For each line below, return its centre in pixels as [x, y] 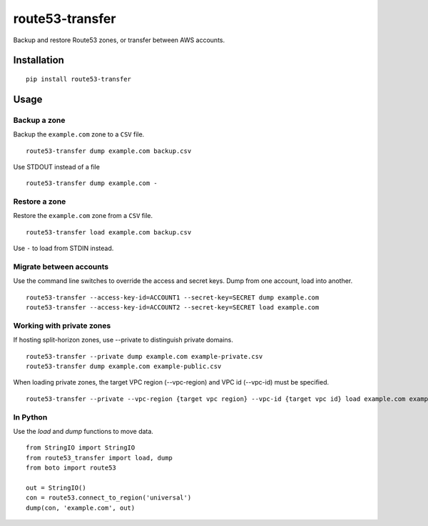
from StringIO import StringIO [81, 448]
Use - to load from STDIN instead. [63, 248]
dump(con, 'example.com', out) [81, 508]
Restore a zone [40, 202]
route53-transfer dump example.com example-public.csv [124, 367]
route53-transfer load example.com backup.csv [109, 232]
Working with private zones [62, 325]
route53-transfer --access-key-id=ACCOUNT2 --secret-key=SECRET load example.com [173, 308]
